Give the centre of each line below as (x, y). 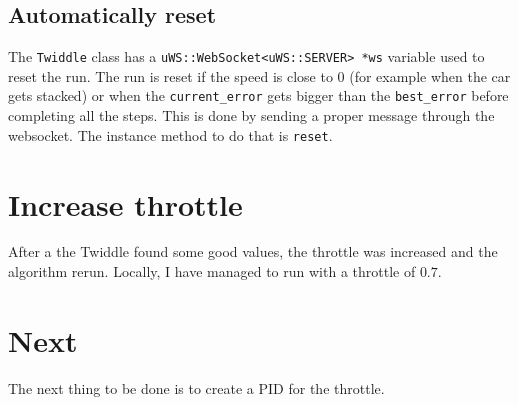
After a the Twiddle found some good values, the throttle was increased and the (253, 251)
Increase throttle (125, 203)
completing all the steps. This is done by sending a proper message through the (251, 115)
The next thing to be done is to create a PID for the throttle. (196, 387)
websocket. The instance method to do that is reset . (170, 134)
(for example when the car (430, 75)
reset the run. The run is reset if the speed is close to (170, 75)
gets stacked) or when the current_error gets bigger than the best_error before (258, 95)
